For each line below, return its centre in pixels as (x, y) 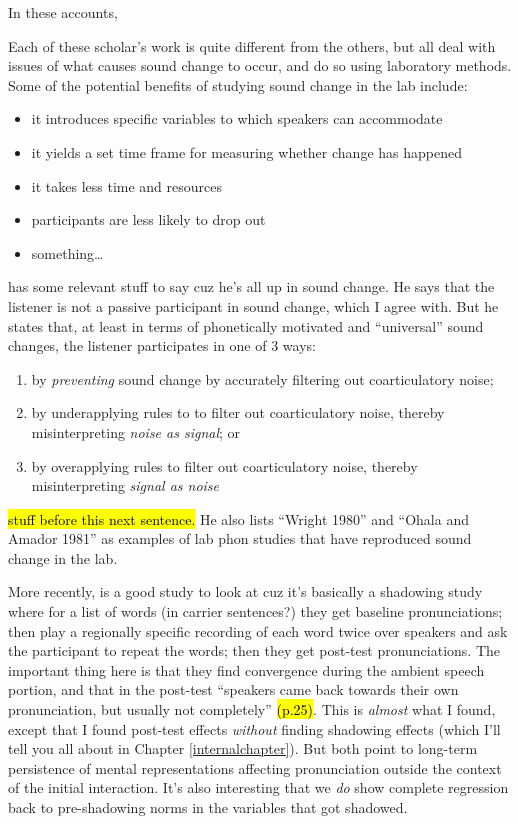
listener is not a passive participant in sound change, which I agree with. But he (253, 305)
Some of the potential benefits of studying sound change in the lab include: (238, 84)
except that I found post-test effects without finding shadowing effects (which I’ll (254, 728)
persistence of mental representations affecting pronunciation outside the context (255, 767)
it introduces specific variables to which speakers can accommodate (237, 118)
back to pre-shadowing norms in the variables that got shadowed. (208, 807)
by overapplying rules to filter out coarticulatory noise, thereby (224, 465)
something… (67, 252)
